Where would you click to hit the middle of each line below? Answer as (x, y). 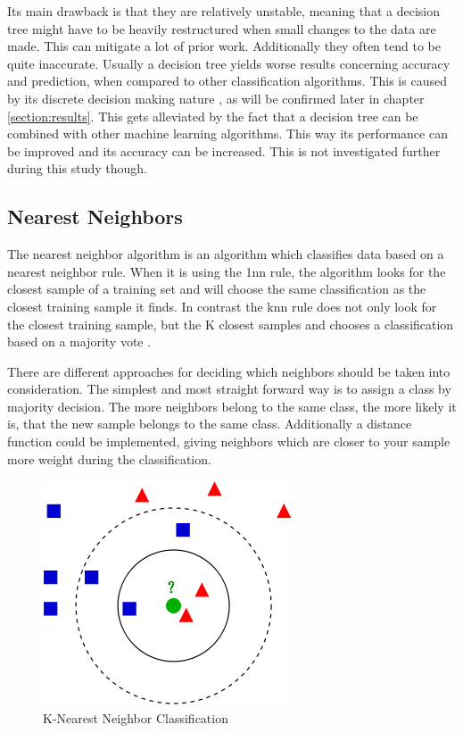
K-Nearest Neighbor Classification (136, 717)
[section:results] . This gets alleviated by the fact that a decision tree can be (213, 116)
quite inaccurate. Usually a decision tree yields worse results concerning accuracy (229, 63)
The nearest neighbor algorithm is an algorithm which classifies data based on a (226, 254)
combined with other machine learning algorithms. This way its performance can (227, 133)
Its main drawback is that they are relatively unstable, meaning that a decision (223, 11)
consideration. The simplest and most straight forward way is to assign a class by (229, 389)
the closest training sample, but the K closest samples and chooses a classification (231, 324)
